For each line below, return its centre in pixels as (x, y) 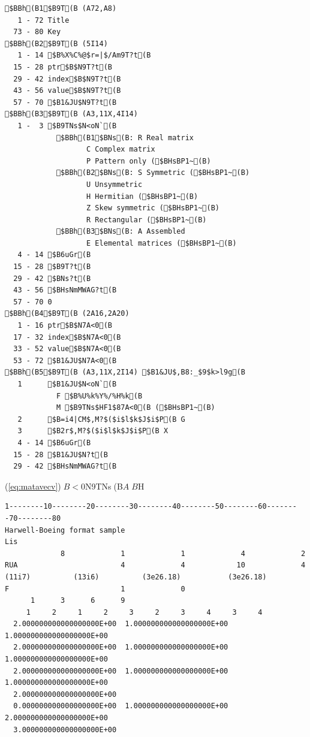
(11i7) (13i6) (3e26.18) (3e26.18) (136, 577)
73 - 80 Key (37, 32)
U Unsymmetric (115, 184)
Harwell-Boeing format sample (65, 530)
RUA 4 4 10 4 (155, 565)
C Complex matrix (121, 149)
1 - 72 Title (43, 20)
